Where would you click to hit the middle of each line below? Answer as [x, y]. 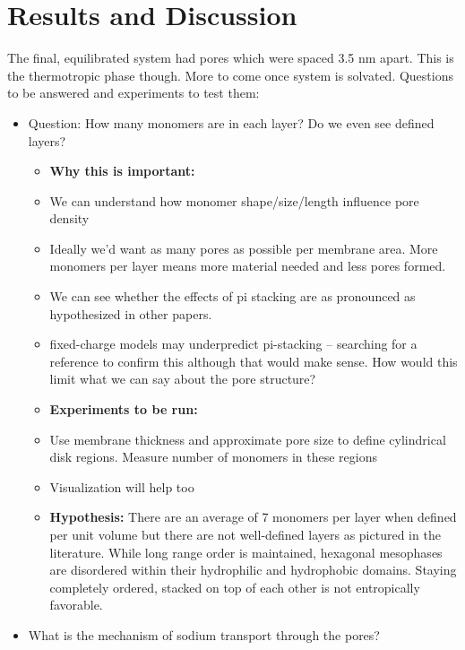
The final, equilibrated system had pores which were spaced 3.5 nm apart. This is [231, 58]
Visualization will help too [122, 486]
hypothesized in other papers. [131, 313]
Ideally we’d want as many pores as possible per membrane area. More [244, 248]
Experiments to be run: [124, 409]
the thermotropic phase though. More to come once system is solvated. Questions [230, 75]
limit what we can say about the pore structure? [183, 379]
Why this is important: [122, 171]
